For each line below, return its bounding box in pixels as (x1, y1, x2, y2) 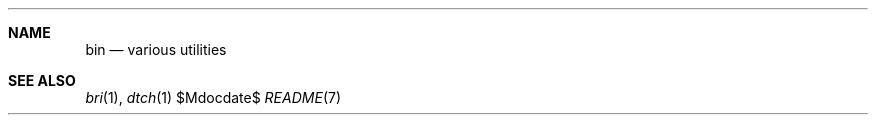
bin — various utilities (85, 41, 227, 58)
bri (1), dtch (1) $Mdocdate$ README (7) (85, 89, 342, 106)
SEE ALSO (8, 72, 76, 89)
